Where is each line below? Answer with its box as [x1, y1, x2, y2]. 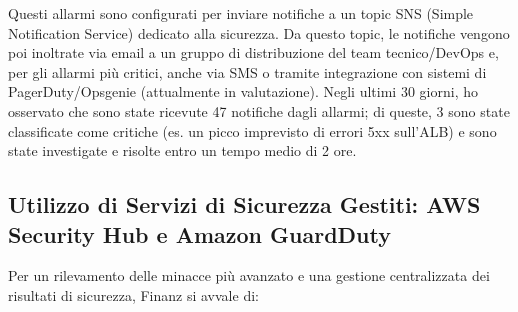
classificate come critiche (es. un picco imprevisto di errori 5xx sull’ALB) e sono [8, 120, 497, 141]
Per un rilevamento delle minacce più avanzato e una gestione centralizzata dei [8, 265, 490, 286]
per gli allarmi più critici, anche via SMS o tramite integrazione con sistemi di [8, 61, 487, 82]
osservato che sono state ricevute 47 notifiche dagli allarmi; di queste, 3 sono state [8, 100, 510, 121]
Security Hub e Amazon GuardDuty [8, 218, 391, 249]
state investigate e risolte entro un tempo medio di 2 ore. [8, 140, 357, 161]
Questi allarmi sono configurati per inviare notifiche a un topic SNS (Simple [8, 3, 474, 23]
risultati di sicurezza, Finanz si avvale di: [8, 284, 259, 305]
